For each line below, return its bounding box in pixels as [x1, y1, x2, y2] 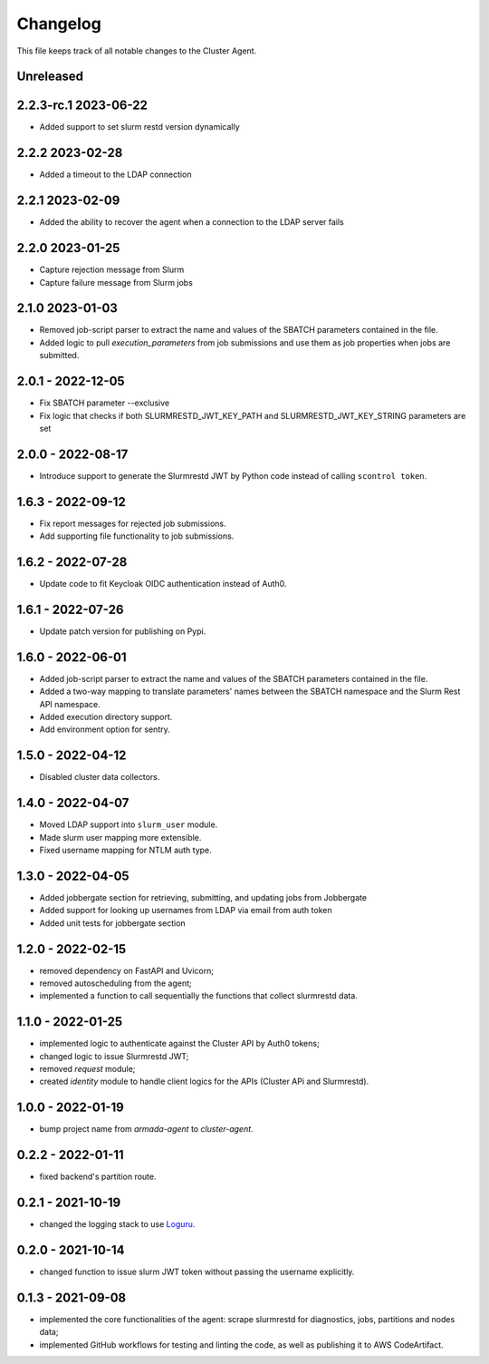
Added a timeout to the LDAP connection [39, 169, 192, 180]
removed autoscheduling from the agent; [39, 978, 192, 989]
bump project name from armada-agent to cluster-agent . [39, 1124, 254, 1135]
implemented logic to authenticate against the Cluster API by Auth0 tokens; [39, 1038, 321, 1049]
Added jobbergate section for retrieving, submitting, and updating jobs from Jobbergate [39, 891, 367, 902]
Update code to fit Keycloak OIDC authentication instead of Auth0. [39, 579, 287, 589]
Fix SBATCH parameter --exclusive [39, 397, 170, 408]
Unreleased [16, 69, 84, 84]
